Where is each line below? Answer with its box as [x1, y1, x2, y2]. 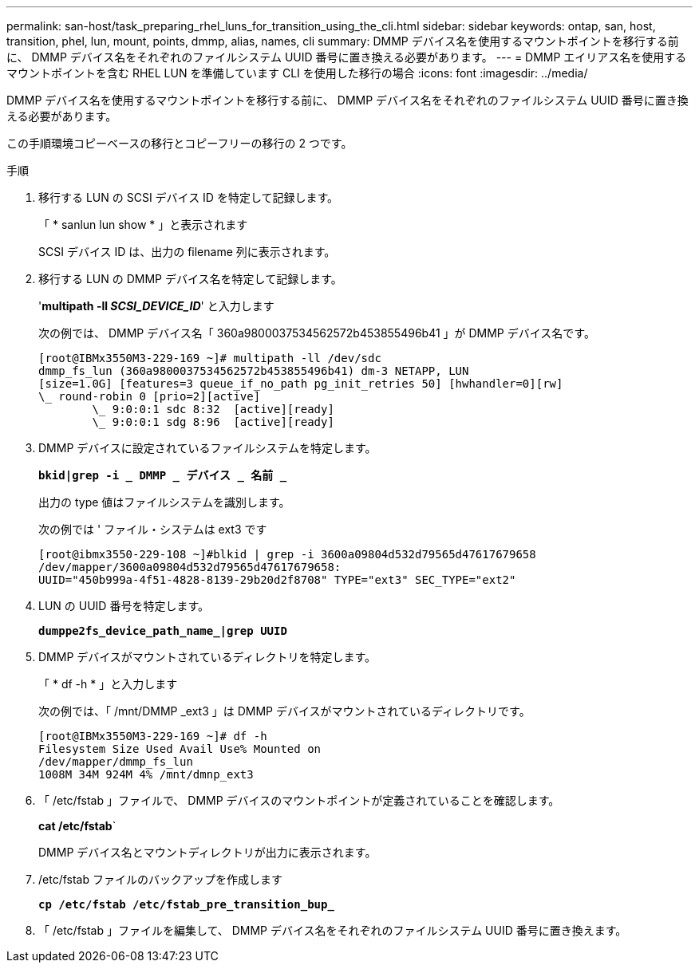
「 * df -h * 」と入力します [38, 677, 178, 691]
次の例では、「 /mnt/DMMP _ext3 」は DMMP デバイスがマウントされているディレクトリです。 [38, 704, 531, 718]
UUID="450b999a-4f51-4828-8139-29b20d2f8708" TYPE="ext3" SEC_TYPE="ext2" [38, 573, 516, 586]
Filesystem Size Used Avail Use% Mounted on [38, 743, 322, 755]
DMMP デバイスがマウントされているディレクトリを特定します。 [38, 650, 377, 664]
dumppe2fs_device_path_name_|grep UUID [38, 624, 287, 637]
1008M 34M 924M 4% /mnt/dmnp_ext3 [38, 768, 254, 781]
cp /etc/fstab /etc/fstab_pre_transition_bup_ [38, 898, 334, 911]
